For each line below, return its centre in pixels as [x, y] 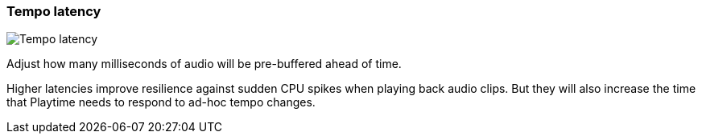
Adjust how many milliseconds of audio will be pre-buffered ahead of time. [204, 64]
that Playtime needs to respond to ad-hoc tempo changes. [161, 102]
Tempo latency [54, 11]
